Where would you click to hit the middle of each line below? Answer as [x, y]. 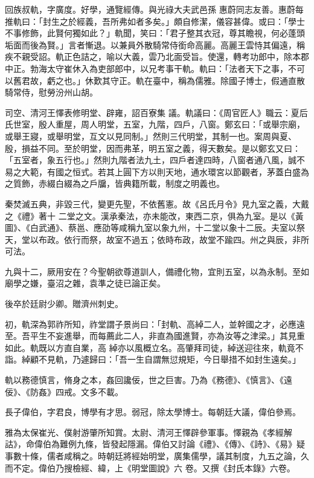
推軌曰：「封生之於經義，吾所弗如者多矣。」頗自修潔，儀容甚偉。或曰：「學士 [155, 21]
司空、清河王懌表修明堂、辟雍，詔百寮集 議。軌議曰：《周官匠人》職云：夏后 [156, 112]
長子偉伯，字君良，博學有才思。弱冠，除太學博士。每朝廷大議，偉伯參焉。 [153, 412]
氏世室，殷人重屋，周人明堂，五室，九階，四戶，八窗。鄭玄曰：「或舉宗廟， [155, 124]
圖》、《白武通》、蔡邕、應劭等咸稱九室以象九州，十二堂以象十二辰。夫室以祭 [155, 228]
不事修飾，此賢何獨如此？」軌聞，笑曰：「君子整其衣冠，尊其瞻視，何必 [146, 33]
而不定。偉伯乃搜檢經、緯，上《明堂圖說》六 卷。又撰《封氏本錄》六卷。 [150, 467]
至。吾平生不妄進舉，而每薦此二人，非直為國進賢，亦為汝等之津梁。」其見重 [155, 336]
